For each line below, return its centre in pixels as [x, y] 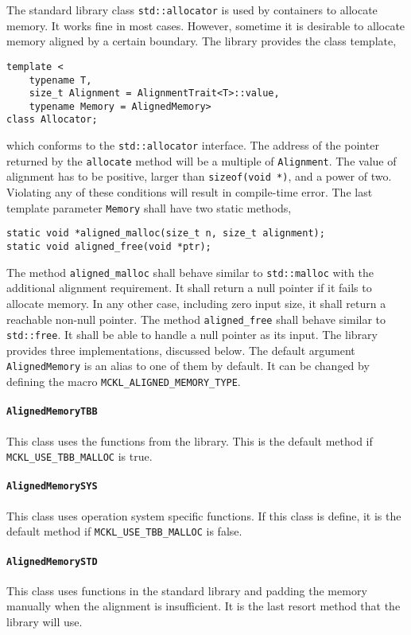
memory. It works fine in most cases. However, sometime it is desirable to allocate [206, 25]
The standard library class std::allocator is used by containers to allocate [192, 10]
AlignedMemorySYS [52, 487]
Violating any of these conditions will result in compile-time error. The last [190, 192]
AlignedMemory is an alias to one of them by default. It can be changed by [188, 366]
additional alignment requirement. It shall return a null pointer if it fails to [189, 288]
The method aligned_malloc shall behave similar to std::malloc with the [190, 272]
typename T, [60, 80]
